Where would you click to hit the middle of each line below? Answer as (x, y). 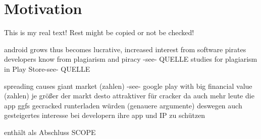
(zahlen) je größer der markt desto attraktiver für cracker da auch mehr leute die (129, 96)
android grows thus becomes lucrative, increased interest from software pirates (125, 49)
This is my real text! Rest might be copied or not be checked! (99, 32)
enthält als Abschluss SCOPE (50, 132)
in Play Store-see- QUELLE (47, 68)
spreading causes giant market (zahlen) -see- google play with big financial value (128, 86)
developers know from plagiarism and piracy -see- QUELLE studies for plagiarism (131, 59)
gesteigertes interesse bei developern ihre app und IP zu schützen (105, 115)
